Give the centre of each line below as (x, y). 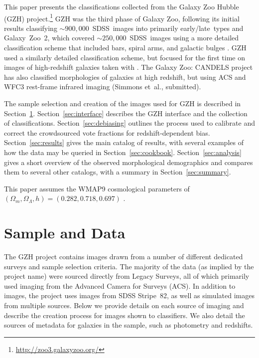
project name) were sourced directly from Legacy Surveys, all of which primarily (127, 276)
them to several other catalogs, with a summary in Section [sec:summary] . (118, 172)
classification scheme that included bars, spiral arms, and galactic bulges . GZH (125, 48)
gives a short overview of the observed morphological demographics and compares (129, 162)
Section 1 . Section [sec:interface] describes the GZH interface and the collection (126, 113)
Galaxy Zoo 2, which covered (49, 38)
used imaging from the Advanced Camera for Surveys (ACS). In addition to (120, 285)
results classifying (31, 28)
